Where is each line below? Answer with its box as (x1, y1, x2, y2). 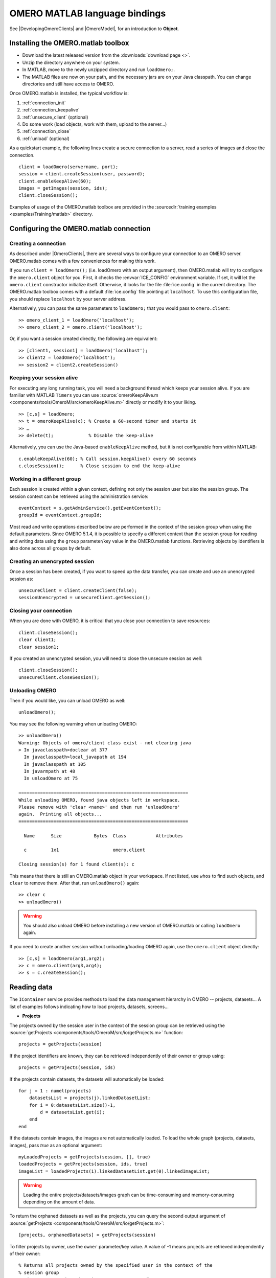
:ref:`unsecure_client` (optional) (22, 114, 89, 120)
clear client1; (18, 637, 57, 643)
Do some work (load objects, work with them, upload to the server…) (22, 121, 167, 127)
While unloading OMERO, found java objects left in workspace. (18, 797, 180, 803)
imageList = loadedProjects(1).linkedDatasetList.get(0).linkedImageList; (18, 1168, 210, 1174)
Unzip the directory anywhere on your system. (22, 59, 120, 65)
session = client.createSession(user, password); (18, 171, 146, 177)
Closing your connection (9, 607, 72, 614)
